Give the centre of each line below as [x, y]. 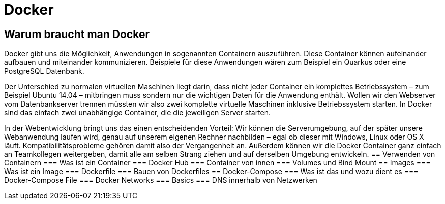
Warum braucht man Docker [77, 34]
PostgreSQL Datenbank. [44, 71]
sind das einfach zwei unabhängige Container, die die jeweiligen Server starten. [138, 113]
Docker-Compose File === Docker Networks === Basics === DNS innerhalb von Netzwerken [161, 180]
